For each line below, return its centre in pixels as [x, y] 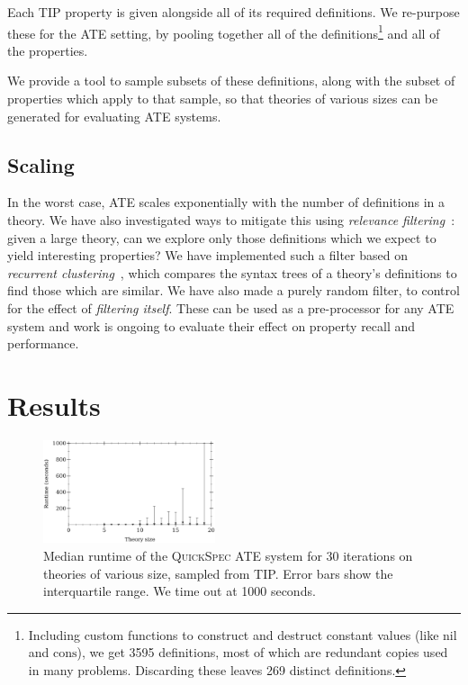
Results [54, 405]
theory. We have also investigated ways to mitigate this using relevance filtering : [231, 220]
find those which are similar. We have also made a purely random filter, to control [234, 290]
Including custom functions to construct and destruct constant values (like [234, 634]
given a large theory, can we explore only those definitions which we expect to [222, 237]
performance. [43, 343]
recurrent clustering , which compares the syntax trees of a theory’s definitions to [232, 272]
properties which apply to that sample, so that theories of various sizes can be [223, 99]
